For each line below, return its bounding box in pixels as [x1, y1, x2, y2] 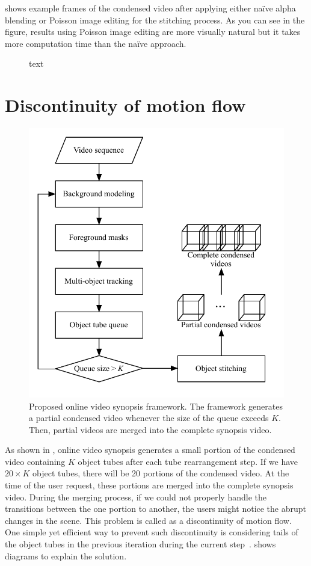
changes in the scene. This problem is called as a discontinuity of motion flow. [5, 514, 292, 526]
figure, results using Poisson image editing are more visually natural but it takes [5, 25, 301, 38]
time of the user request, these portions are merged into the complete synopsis [5, 479, 294, 491]
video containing [5, 455, 66, 467]
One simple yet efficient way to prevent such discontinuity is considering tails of [5, 526, 298, 538]
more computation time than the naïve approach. [5, 37, 186, 49]
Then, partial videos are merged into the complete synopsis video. [29, 423, 272, 435]
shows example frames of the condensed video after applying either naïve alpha [5, 2, 296, 14]
